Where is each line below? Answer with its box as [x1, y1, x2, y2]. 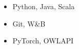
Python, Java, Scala [12, 1, 75, 11]
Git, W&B [12, 18, 45, 29]
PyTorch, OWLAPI [12, 35, 74, 46]
